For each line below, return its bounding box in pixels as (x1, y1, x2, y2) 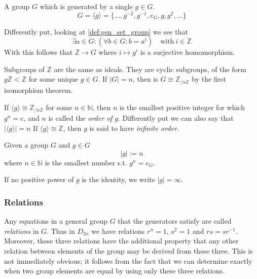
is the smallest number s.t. (45, 157, 127, 167)
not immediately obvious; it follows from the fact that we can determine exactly (4, 255, 252, 266)
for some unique (28, 74, 79, 84)
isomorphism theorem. (4, 84, 73, 95)
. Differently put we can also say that (118, 112, 234, 123)
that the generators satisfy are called (118, 216, 232, 226)
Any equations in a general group (4, 216, 107, 226)
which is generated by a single (40, 1, 133, 11)
